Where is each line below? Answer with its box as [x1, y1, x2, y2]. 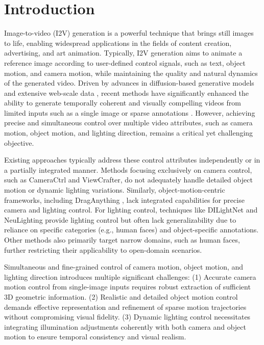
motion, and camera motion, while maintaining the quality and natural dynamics [4, 67, 258, 78]
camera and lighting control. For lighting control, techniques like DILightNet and [4, 204, 258, 215]
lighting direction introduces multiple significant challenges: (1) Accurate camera [4, 271, 256, 282]
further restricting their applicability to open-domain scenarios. [4, 244, 202, 255]
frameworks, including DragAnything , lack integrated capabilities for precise [4, 194, 245, 205]
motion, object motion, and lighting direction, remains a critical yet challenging [4, 127, 253, 138]
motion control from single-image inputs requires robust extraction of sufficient [4, 281, 251, 292]
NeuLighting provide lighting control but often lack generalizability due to [4, 214, 236, 225]
